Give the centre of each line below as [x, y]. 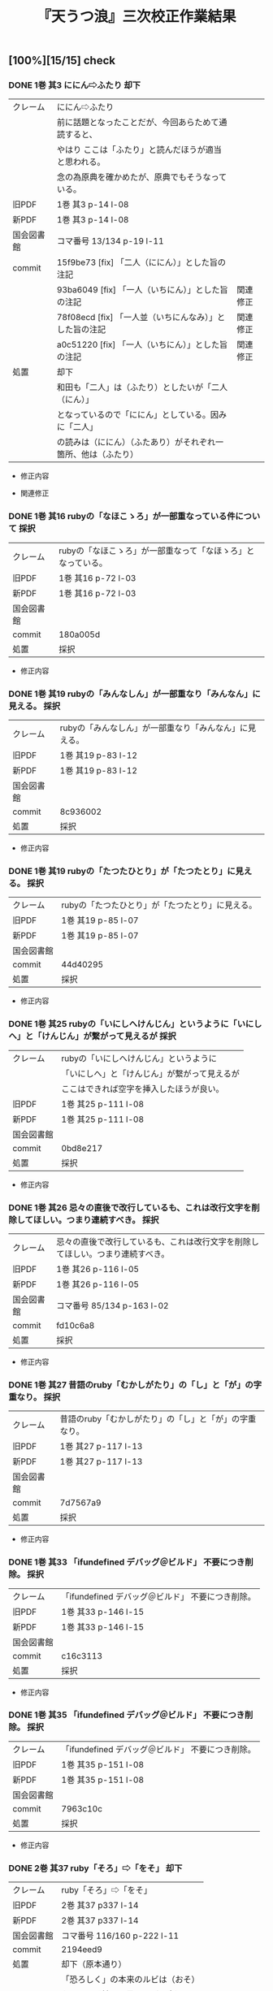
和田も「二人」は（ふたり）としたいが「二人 [142, 387]
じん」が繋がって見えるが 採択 [117, 1037]
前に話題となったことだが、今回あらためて [138, 123]
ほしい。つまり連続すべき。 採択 [96, 1219]
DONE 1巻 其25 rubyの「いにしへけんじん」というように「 [123, 1024]
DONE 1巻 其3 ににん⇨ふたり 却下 [74, 85]
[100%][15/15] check [62, 61]
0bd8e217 [82, 1148]
